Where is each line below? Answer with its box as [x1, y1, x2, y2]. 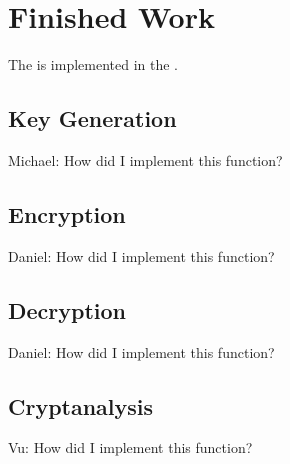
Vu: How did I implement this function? [8, 437, 253, 458]
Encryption [8, 198, 126, 229]
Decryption [8, 294, 127, 325]
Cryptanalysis [8, 390, 154, 421]
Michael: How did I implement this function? [8, 149, 283, 170]
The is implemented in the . [8, 54, 179, 75]
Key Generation [8, 103, 177, 134]
